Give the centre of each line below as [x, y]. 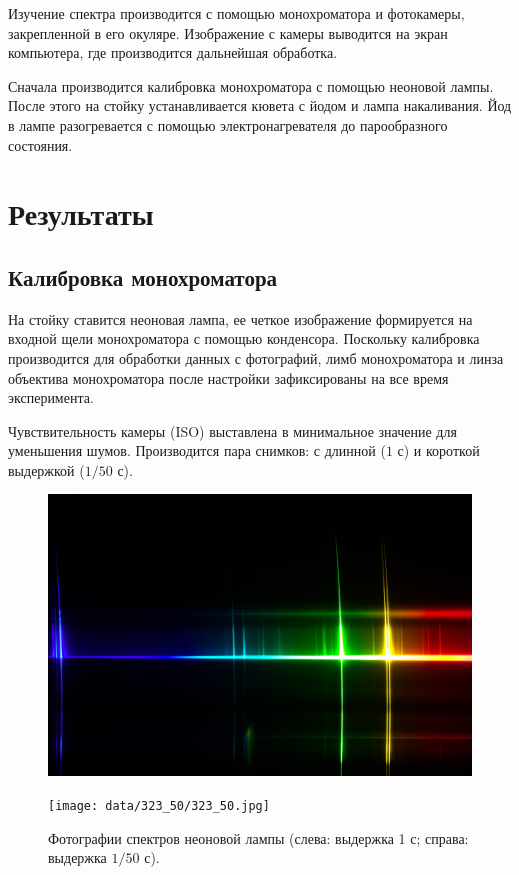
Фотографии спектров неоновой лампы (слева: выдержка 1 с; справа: [258, 837]
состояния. [40, 144]
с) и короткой [438, 450]
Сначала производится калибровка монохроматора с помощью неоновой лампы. [251, 85]
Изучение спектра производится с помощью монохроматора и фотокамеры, [236, 13]
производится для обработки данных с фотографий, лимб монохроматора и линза [256, 357]
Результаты [81, 213]
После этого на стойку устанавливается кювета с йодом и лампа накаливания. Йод [260, 105]
